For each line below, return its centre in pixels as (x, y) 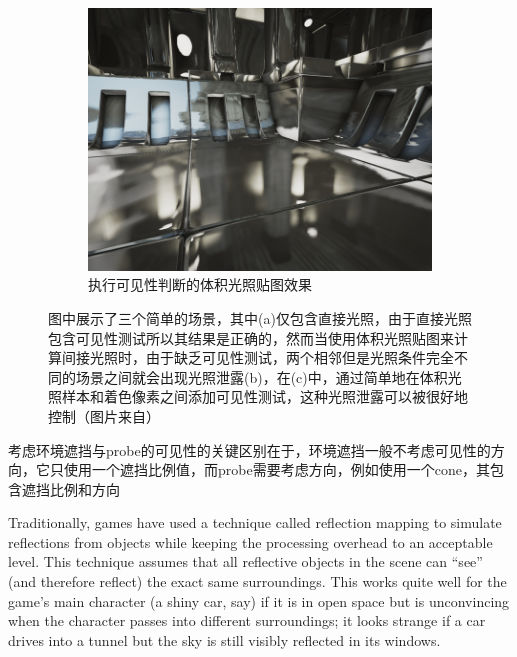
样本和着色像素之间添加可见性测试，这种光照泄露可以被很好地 (264, 396)
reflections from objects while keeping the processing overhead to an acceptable (250, 541)
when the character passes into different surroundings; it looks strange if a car (247, 620)
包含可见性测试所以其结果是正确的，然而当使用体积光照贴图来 (251, 337)
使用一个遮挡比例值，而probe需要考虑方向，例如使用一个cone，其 (276, 469)
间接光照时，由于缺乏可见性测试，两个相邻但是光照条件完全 (257, 357)
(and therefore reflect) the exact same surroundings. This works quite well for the (257, 581)
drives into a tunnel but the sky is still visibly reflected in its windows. (224, 639)
